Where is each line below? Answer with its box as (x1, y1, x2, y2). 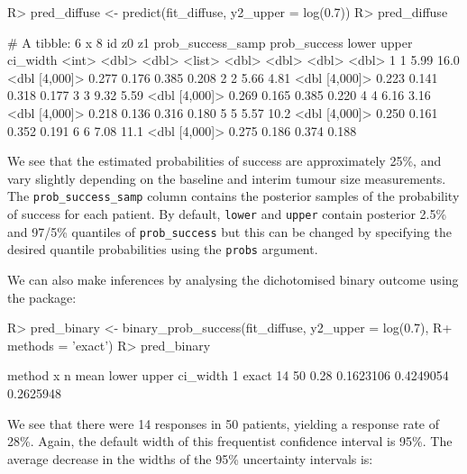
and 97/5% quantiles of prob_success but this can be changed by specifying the (7, 222, 452, 241)
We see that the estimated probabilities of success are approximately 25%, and (7, 151, 442, 170)
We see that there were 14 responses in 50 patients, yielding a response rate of (7, 414, 440, 433)
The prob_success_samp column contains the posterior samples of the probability (7, 187, 460, 205)
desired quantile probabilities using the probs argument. (7, 240, 318, 259)
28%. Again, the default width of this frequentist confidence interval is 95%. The (7, 432, 453, 451)
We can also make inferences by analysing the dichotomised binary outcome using (7, 269, 459, 288)
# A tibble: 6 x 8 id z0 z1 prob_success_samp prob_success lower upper (7, 32, 413, 51)
